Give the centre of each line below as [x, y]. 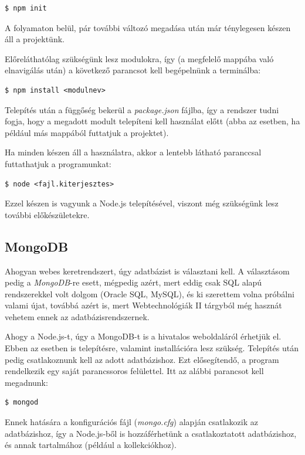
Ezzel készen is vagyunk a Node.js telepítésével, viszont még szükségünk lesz [142, 203]
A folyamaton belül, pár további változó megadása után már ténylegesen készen [148, 27]
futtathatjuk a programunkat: [58, 163]
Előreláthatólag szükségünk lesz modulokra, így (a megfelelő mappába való [139, 58]
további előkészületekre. [47, 214]
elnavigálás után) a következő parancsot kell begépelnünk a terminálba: [133, 70]
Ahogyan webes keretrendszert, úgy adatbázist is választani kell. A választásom [147, 271]
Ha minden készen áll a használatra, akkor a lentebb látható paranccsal [133, 152]
